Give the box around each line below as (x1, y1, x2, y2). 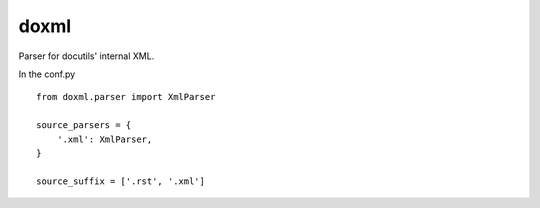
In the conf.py (18, 68, 76, 80)
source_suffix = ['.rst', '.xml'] (36, 175, 205, 187)
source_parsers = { (36, 120, 132, 131)
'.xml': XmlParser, (56, 133, 153, 145)
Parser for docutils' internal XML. (18, 50, 155, 62)
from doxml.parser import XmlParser (36, 91, 216, 103)
